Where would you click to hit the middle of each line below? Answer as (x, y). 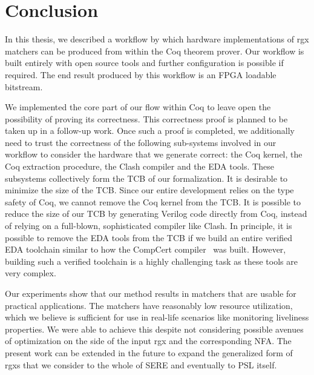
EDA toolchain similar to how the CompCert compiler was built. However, (146, 249)
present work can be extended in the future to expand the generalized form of (149, 352)
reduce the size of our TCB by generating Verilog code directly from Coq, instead (156, 214)
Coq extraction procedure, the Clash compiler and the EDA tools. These (139, 166)
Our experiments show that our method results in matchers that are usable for (151, 293)
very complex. (31, 273)
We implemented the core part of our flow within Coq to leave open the (138, 107)
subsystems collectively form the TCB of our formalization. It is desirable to (146, 178)
